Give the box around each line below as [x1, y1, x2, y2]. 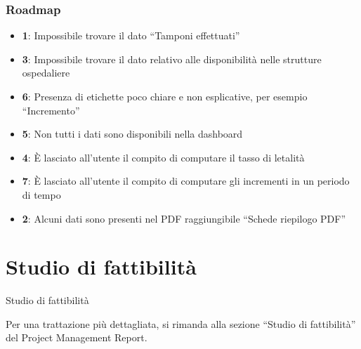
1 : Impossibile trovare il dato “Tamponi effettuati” [22, 28, 240, 43]
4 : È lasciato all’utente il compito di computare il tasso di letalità [22, 150, 305, 164]
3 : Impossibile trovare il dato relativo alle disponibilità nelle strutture [22, 51, 322, 66]
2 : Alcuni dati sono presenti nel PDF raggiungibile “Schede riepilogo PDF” [22, 211, 346, 225]
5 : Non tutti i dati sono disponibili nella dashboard [22, 126, 243, 141]
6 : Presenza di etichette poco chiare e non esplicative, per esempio [22, 89, 308, 103]
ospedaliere [22, 65, 70, 80]
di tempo [22, 187, 61, 202]
